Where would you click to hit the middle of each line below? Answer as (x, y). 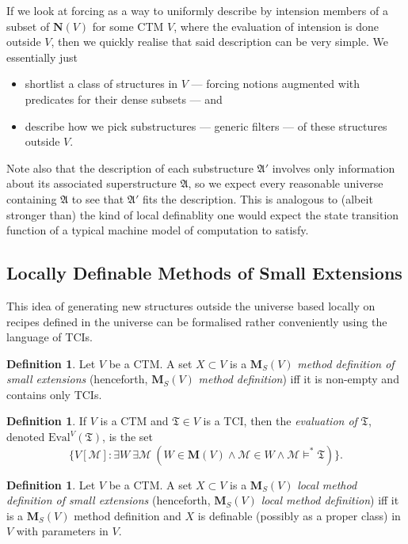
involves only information (334, 167)
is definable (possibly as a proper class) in (299, 515)
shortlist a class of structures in (101, 84)
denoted (26, 437)
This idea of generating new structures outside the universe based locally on (191, 305)
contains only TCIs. (54, 394)
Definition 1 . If (47, 421)
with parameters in (62, 531)
